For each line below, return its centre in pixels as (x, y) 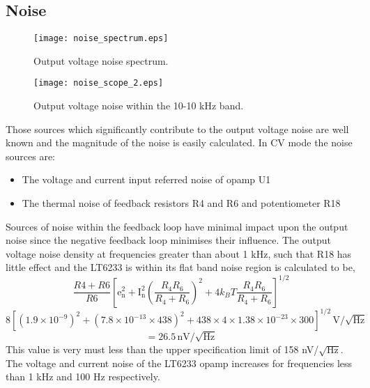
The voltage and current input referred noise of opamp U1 (146, 179)
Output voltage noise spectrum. (101, 60)
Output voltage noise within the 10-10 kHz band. (139, 106)
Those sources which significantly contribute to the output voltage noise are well (177, 129)
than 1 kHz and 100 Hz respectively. (83, 377)
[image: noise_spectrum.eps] (101, 39)
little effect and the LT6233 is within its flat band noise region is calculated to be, (180, 267)
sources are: (30, 156)
